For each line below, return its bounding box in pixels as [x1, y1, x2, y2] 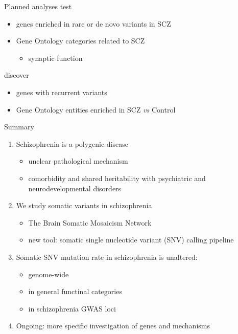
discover [4, 70, 29, 80]
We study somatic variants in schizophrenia [16, 200, 152, 211]
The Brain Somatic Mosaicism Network [28, 217, 152, 228]
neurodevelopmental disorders [28, 183, 122, 193]
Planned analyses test [4, 1, 72, 11]
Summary [4, 121, 34, 132]
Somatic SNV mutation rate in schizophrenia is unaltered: [16, 251, 198, 262]
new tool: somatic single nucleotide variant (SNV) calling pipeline [28, 234, 234, 245]
